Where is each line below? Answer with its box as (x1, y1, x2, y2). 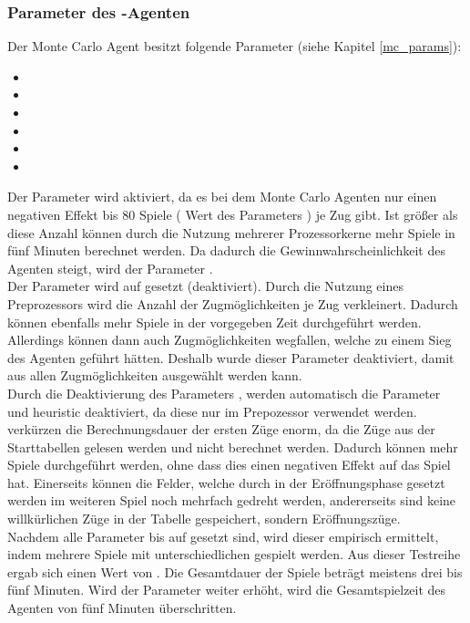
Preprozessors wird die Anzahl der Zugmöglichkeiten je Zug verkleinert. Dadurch (7, 294, 458, 313)
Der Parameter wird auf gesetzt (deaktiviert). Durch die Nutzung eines (7, 276, 404, 296)
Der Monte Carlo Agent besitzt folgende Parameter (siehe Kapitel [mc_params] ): (7, 36, 462, 56)
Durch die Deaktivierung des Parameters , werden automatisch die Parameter (7, 383, 441, 402)
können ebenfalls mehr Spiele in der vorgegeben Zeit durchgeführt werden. (7, 312, 422, 331)
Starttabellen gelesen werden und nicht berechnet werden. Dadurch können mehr (7, 437, 458, 456)
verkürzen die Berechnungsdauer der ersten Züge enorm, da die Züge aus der (7, 420, 435, 439)
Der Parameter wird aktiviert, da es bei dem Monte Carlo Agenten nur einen (7, 187, 437, 206)
